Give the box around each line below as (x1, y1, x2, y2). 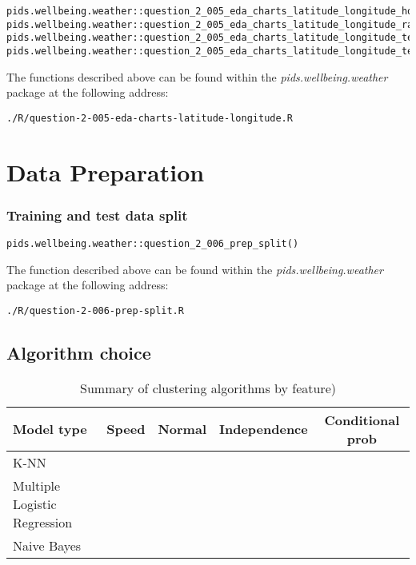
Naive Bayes (13, 535, 82, 555)
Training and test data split (6, 205, 188, 225)
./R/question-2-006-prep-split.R (6, 304, 184, 316)
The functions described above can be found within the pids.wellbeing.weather (6, 68, 388, 85)
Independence (218, 420, 308, 439)
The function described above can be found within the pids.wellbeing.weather (6, 261, 383, 277)
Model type (13, 420, 87, 439)
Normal (158, 420, 206, 439)
